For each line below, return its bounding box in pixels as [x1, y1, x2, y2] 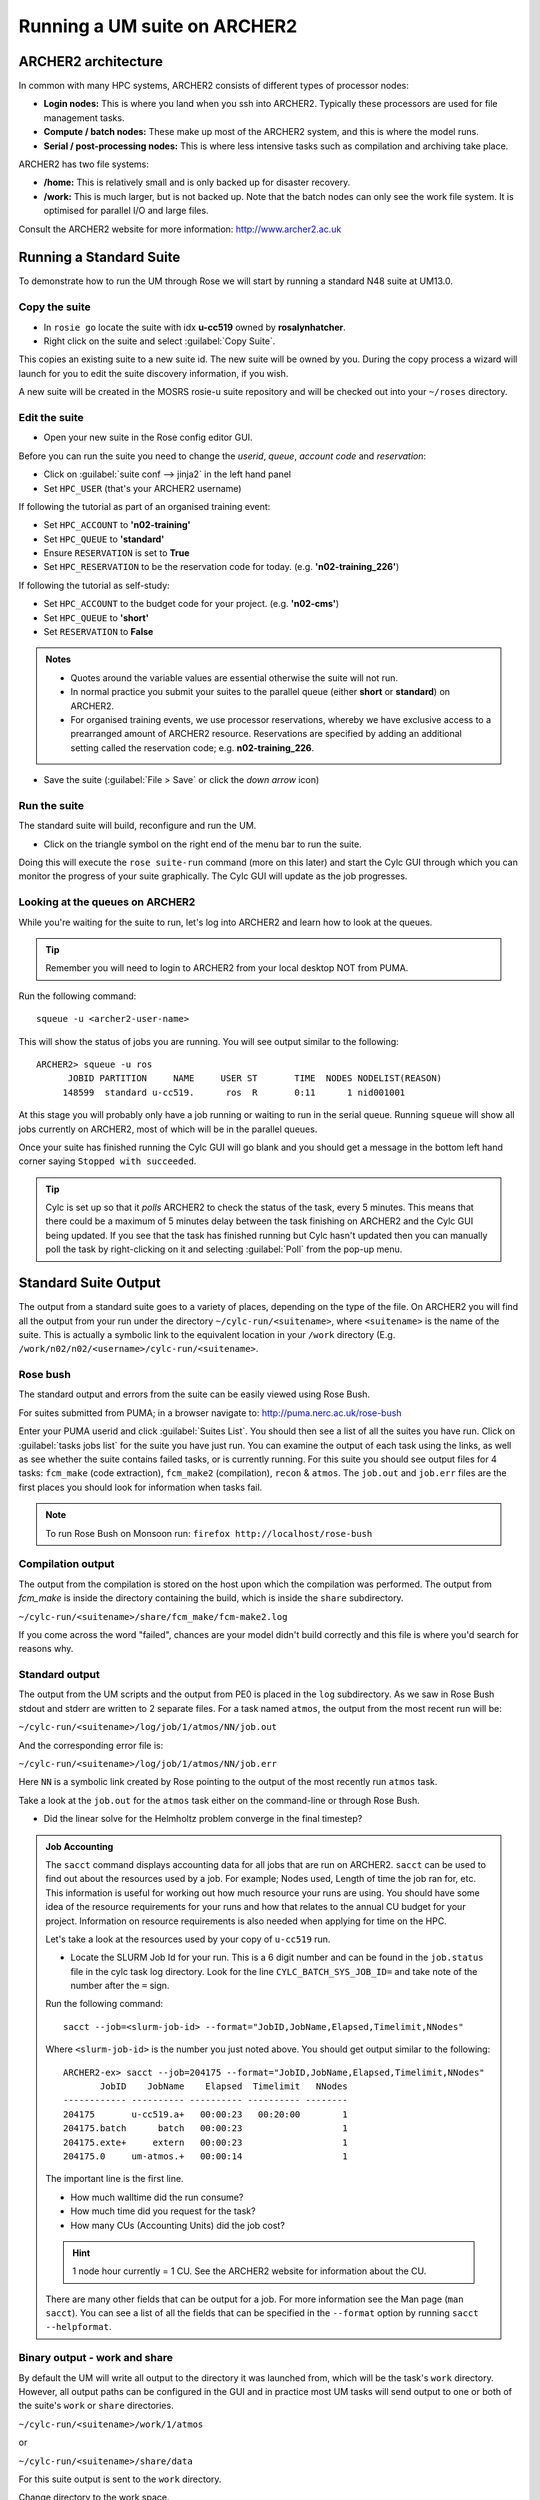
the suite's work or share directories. [18, 2400, 174, 2412]
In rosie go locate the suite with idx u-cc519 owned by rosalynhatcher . [43, 321, 346, 333]
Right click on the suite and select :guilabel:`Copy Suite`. [43, 335, 276, 347]
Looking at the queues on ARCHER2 [18, 895, 196, 909]
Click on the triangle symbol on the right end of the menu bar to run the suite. [43, 838, 362, 850]
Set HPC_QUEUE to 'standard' [43, 533, 165, 545]
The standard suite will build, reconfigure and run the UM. [18, 820, 257, 832]
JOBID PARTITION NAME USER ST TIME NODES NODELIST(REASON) [67, 1073, 443, 1084]
